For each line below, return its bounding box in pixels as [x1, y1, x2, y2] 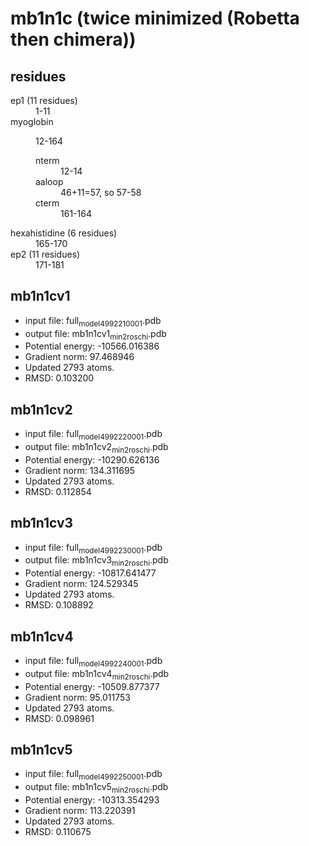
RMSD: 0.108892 [24, 599, 94, 611]
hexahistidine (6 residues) [10, 227, 118, 239]
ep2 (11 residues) [10, 248, 81, 260]
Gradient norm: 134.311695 [24, 464, 135, 476]
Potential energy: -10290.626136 [24, 453, 160, 466]
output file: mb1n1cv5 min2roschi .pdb [24, 781, 169, 796]
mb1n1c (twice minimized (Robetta [10, 7, 300, 30]
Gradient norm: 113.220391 [24, 805, 136, 817]
